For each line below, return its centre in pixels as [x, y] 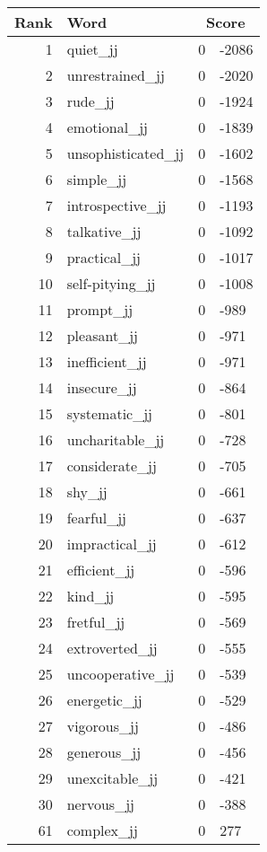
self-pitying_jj [111, 283]
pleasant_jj [102, 335]
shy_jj [87, 492]
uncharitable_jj [116, 439]
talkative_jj [104, 231]
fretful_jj [96, 622]
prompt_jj [100, 309]
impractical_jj [112, 544]
